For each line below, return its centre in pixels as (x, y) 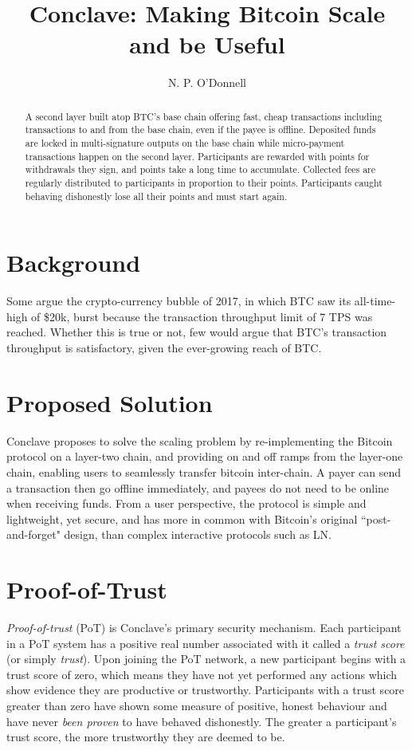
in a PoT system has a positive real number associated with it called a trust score (206, 643)
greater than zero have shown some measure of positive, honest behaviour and (197, 705)
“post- (376, 518)
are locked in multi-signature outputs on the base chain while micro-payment (185, 143)
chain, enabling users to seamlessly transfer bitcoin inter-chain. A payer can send (204, 471)
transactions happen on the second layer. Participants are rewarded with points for (197, 156)
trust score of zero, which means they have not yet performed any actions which (202, 674)
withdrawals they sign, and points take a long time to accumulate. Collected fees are (200, 169)
